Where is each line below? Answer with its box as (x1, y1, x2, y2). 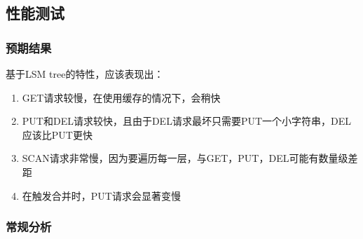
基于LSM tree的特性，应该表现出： (6, 67, 164, 81)
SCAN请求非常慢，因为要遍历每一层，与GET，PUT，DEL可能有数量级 (22, 151, 348, 165)
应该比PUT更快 (22, 127, 93, 142)
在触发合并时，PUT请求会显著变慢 (22, 188, 181, 203)
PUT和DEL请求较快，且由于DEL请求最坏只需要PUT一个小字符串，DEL (22, 114, 352, 128)
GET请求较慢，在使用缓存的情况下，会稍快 (22, 90, 221, 104)
